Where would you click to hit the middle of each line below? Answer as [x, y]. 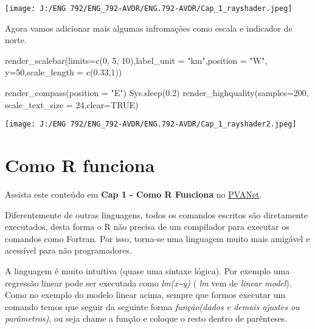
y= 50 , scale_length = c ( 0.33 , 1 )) [64, 72]
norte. [16, 40]
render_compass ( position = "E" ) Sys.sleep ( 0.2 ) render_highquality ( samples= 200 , [157, 93]
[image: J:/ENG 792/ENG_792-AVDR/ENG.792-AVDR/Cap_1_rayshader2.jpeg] [151, 124]
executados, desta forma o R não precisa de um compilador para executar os [147, 227]
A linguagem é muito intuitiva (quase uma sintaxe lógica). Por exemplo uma [147, 270]
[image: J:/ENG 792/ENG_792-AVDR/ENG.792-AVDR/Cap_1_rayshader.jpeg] [149, 9]
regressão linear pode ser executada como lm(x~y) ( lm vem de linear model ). [148, 282]
